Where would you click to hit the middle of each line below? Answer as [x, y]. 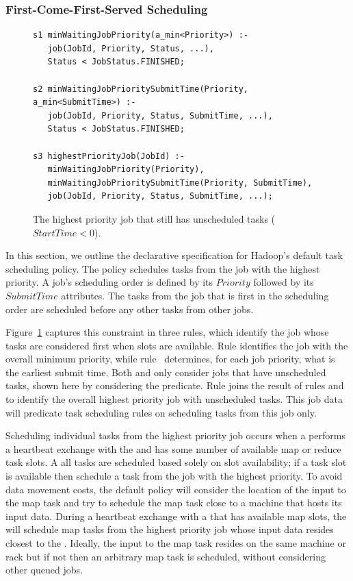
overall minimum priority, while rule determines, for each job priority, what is [170, 359]
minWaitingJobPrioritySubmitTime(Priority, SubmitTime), [180, 183]
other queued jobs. [44, 570]
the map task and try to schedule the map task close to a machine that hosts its [174, 503]
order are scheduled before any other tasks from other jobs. [130, 309]
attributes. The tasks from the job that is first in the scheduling [195, 295]
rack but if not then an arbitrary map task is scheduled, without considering [166, 556]
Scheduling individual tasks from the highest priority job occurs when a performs [175, 435]
